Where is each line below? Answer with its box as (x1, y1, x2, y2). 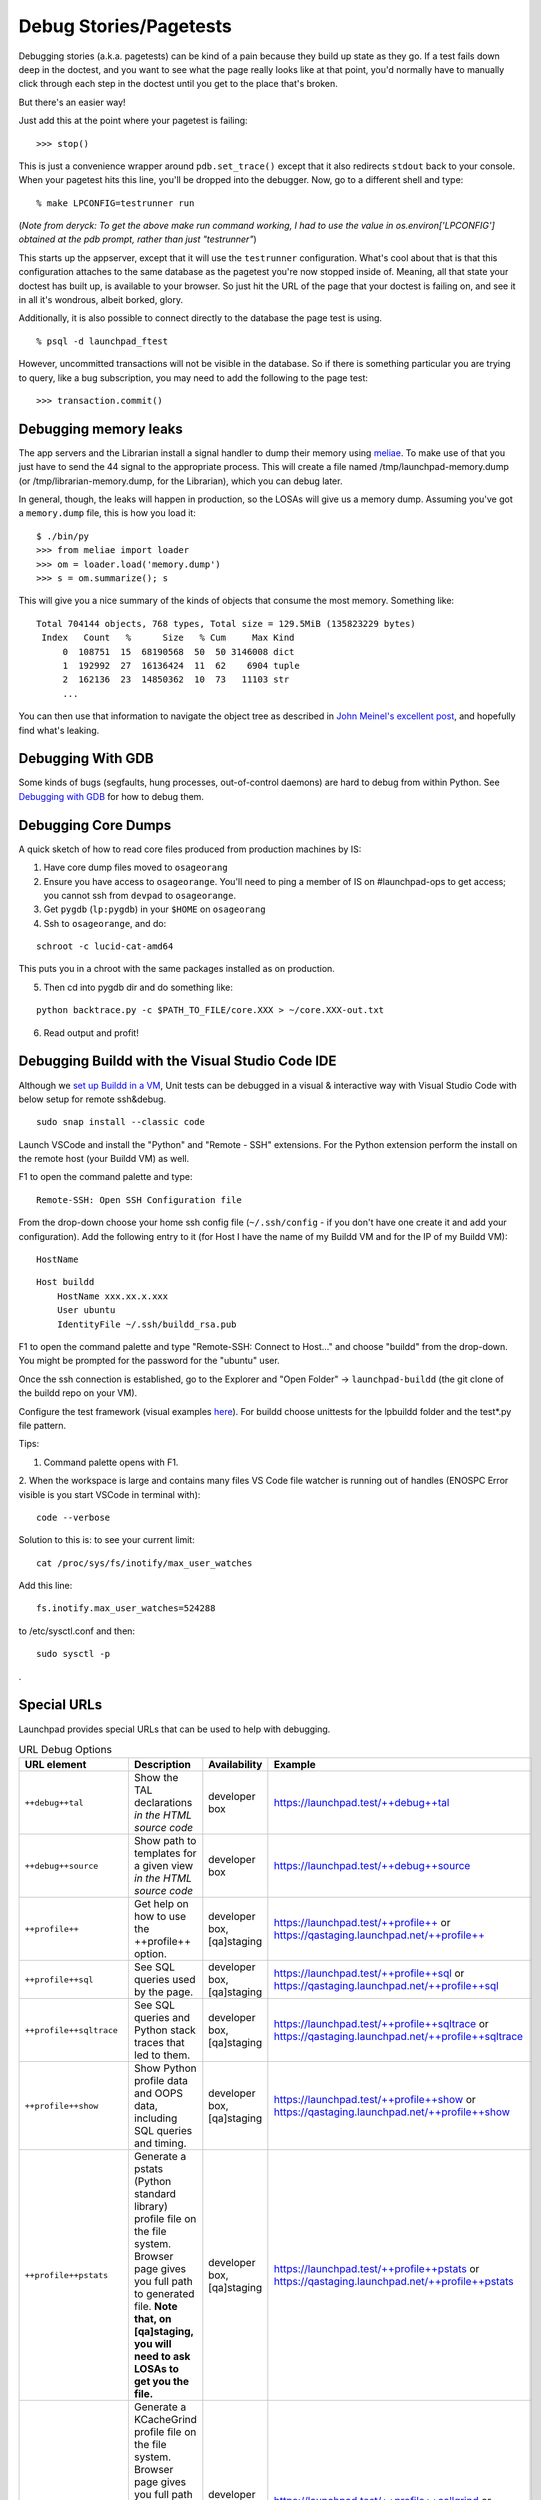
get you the (133, 2375, 190, 2389)
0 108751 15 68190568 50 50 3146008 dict (62, 646, 295, 657)
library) (133, 2200, 169, 2214)
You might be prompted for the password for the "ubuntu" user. (18, 1355, 280, 1367)
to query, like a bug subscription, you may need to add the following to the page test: (18, 371, 369, 384)
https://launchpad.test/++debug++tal (273, 1796, 450, 1810)
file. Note (133, 2300, 179, 2314)
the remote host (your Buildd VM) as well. (18, 1153, 190, 1165)
